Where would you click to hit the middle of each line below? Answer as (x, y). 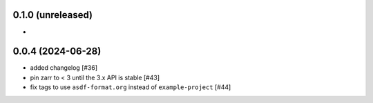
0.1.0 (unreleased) (53, 15)
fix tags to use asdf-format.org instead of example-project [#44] (131, 87)
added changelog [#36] (64, 68)
